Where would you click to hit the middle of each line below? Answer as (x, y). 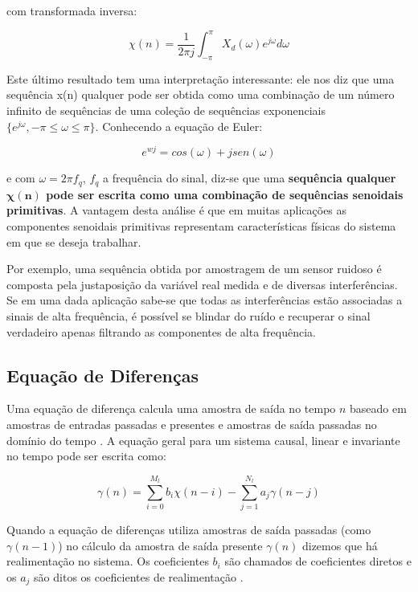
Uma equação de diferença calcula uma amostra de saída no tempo (171, 408)
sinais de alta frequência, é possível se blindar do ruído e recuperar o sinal (189, 315)
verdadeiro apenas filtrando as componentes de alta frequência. (162, 331)
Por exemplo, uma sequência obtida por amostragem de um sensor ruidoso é (194, 269)
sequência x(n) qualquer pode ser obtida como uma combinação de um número (201, 94)
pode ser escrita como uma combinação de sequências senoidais (225, 194)
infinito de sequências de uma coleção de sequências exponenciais (166, 110)
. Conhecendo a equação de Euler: (179, 126)
